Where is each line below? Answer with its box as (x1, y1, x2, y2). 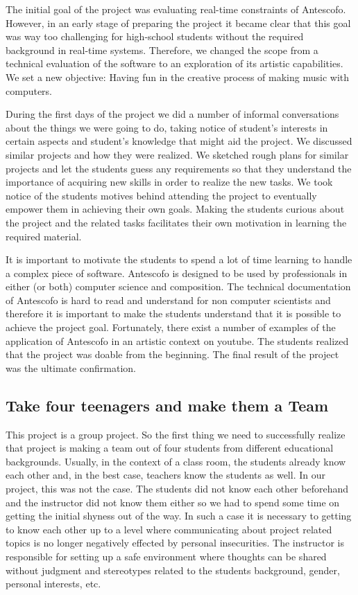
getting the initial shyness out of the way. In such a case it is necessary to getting (6, 508, 352, 523)
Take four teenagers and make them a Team (6, 394, 329, 416)
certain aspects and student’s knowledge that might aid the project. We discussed (6, 134, 352, 148)
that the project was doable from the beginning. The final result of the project (6, 347, 339, 362)
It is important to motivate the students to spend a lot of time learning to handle (6, 252, 352, 267)
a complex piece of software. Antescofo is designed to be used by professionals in (6, 265, 348, 280)
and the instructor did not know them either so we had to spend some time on (6, 495, 340, 509)
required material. (6, 229, 82, 243)
